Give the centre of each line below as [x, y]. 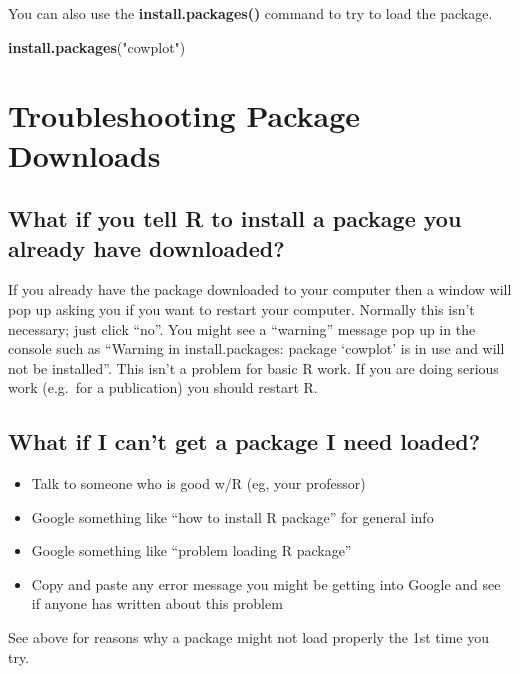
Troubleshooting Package [184, 115]
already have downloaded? [146, 247]
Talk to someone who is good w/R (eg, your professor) [198, 483]
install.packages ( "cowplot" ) [97, 46]
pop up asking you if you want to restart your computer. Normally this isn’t [241, 308]
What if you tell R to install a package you [235, 218]
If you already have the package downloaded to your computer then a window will [260, 289]
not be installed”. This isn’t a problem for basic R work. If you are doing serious [253, 367]
